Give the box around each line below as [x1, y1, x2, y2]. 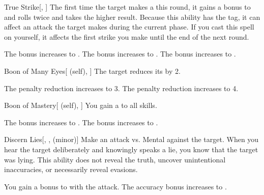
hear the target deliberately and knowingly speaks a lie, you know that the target [4, 144, 258, 154]
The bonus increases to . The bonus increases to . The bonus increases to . [4, 48, 236, 59]
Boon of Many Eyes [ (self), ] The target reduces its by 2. [4, 65, 181, 76]
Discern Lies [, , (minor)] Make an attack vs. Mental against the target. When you [4, 134, 259, 145]
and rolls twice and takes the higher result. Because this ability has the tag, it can [4, 11, 260, 22]
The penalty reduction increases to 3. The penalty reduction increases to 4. [4, 82, 239, 93]
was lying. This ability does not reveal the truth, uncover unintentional [4, 154, 226, 164]
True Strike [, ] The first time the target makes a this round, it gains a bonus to [4, 2, 251, 12]
